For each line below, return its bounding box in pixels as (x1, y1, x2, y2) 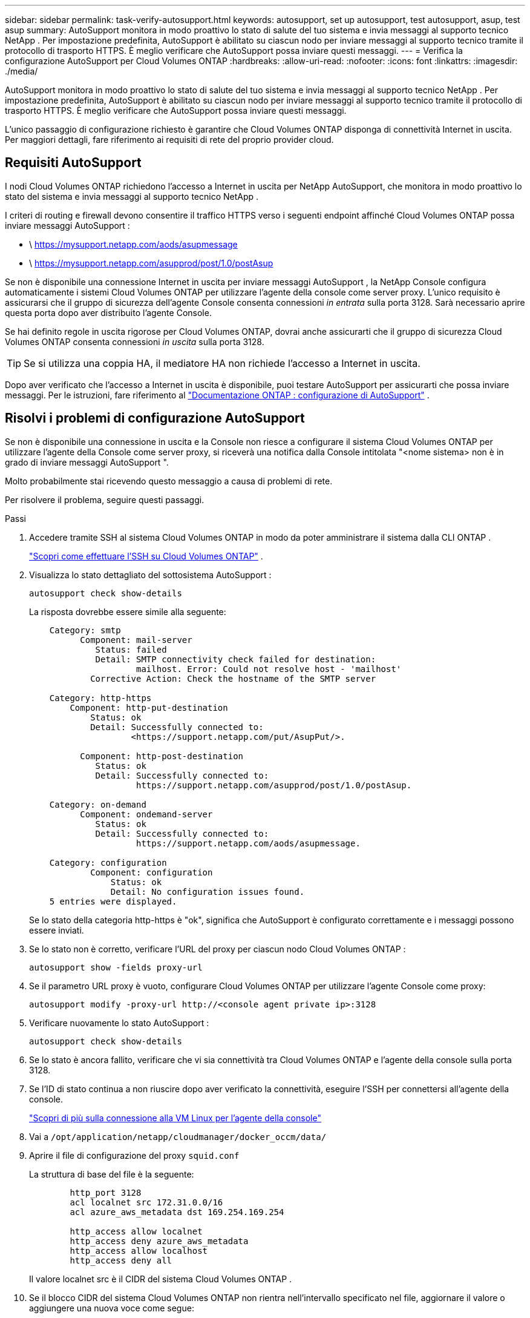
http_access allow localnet (70, 1226, 203, 1236)
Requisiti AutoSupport (5, 155, 142, 171)
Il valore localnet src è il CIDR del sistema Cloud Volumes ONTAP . (29, 1273, 292, 1284)
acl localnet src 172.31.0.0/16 (70, 1197, 223, 1207)
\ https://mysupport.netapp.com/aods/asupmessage (29, 239, 238, 249)
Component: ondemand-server (80, 809, 213, 819)
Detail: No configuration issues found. (110, 886, 305, 897)
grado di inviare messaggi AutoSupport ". (5, 456, 169, 467)
